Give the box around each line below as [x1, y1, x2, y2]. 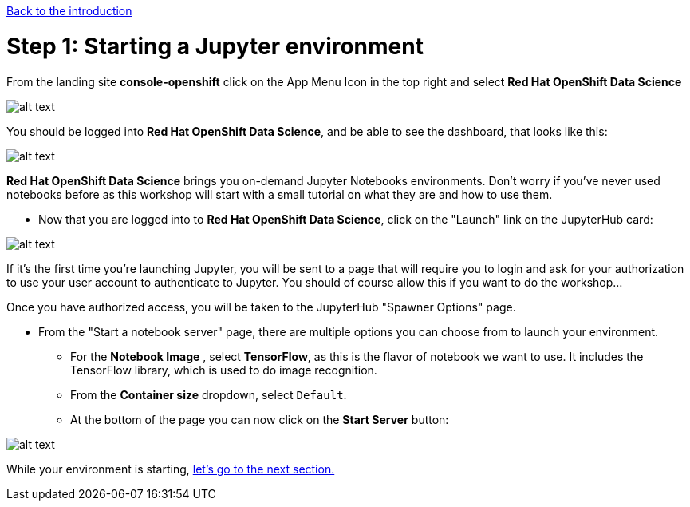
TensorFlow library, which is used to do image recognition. [70, 362, 377, 377]
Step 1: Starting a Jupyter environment [6, 32, 424, 60]
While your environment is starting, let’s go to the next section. [6, 461, 335, 476]
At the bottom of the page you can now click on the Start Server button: [70, 412, 449, 426]
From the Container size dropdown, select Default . [70, 387, 347, 402]
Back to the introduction [6, 4, 132, 18]
